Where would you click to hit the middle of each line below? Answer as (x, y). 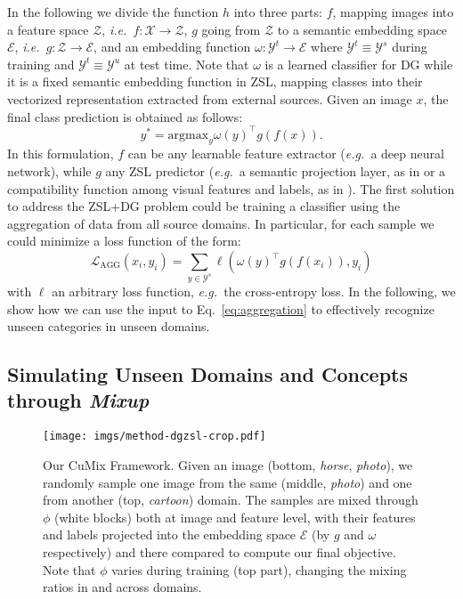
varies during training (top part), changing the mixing (259, 569)
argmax (188, 135)
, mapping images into (393, 12)
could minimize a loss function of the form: (124, 241)
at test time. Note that (187, 64)
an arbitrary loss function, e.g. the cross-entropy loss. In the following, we (254, 291)
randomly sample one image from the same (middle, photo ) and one (227, 482)
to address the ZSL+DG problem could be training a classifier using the (204, 206)
